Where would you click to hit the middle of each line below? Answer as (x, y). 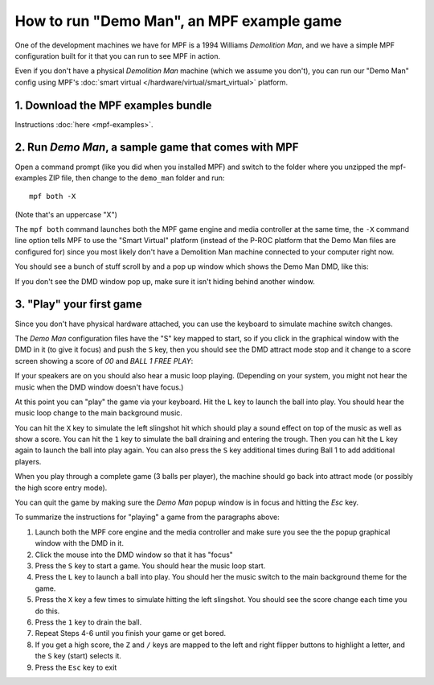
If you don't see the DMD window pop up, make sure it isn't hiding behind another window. (165, 281)
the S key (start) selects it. (78, 656)
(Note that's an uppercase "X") (66, 214)
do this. (47, 611)
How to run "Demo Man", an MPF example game (178, 21)
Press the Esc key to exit (76, 667)
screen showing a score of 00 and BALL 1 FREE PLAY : (104, 361)
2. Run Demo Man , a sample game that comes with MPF (157, 148)
